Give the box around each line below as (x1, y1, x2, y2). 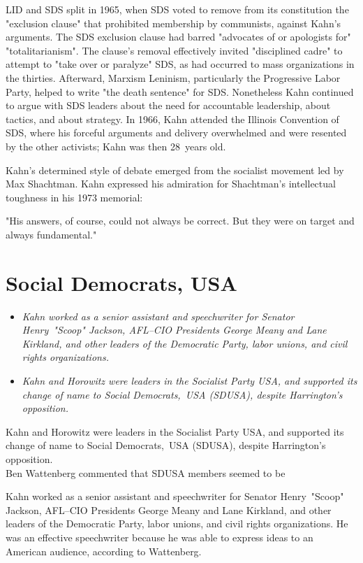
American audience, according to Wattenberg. (6, 543, 202, 558)
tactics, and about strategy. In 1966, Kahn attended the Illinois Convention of (6, 111, 339, 126)
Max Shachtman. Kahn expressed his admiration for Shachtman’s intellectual (6, 176, 336, 191)
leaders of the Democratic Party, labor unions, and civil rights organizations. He (6, 516, 348, 531)
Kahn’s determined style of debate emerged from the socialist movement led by (6, 162, 344, 177)
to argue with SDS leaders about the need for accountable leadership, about (6, 98, 331, 113)
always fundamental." (6, 227, 97, 241)
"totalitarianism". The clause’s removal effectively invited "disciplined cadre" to (6, 43, 343, 57)
